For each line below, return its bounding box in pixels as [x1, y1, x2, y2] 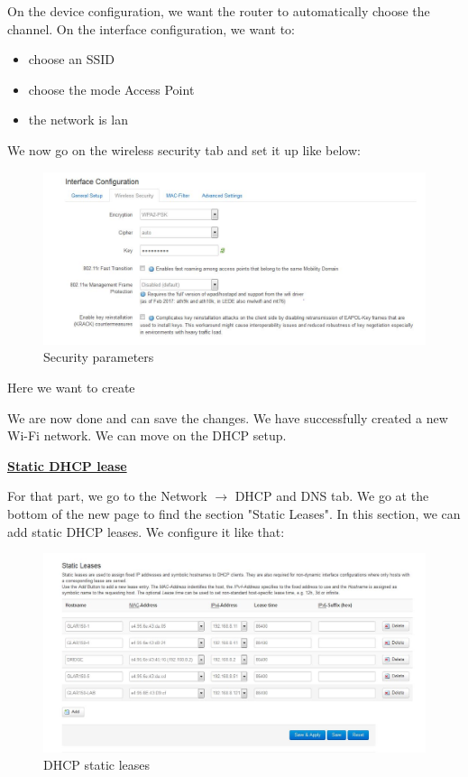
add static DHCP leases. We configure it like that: [7, 522, 285, 541]
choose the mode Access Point [28, 79, 195, 98]
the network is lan [28, 110, 128, 129]
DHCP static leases [43, 755, 151, 774]
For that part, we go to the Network [7, 486, 207, 505]
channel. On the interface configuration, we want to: [7, 19, 295, 38]
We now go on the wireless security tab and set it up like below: [7, 140, 361, 159]
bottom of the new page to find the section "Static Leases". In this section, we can [7, 504, 461, 523]
